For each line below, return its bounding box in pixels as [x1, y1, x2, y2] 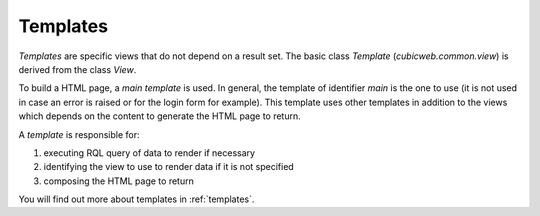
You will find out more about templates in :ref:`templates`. [18, 193, 255, 205]
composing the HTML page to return [43, 175, 194, 187]
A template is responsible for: [18, 128, 140, 140]
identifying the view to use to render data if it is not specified [43, 161, 294, 173]
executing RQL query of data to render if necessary [43, 146, 255, 159]
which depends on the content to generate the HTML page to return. [18, 110, 302, 122]
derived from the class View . [18, 63, 137, 75]
